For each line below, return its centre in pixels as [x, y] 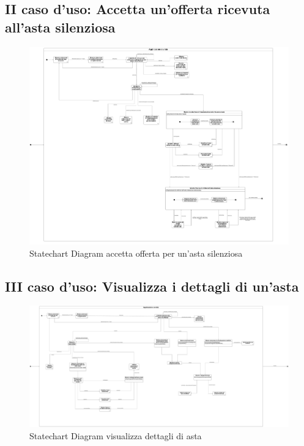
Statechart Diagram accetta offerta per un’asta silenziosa [136, 253]
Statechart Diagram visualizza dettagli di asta [116, 435]
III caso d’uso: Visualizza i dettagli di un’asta [152, 286]
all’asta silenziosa [60, 27]
